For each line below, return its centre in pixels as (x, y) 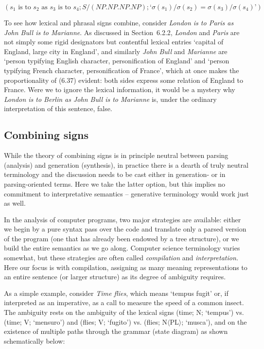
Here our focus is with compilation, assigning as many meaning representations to (126, 267)
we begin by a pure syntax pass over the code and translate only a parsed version (125, 229)
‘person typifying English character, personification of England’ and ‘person (117, 61)
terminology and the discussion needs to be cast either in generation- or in (115, 174)
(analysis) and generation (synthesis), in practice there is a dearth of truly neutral (126, 165)
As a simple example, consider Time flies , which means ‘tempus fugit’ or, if (116, 293)
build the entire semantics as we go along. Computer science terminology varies (122, 248)
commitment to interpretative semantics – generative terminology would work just (126, 193)
